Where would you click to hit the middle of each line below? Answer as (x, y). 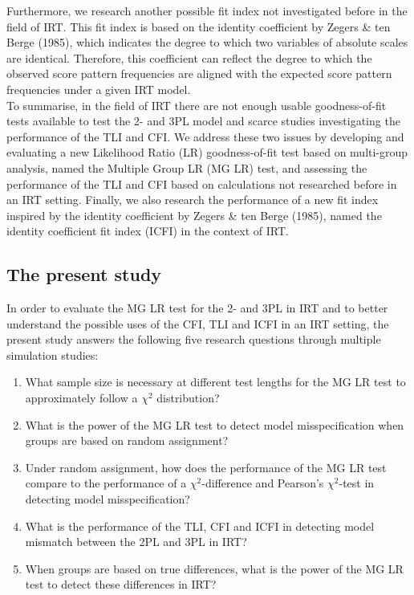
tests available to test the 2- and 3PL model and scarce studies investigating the (203, 121)
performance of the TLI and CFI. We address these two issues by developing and (205, 136)
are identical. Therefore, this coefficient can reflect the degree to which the (189, 57)
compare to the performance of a (106, 483)
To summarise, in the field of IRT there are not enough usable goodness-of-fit (197, 105)
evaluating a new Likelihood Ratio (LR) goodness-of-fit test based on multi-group (207, 152)
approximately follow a (81, 398)
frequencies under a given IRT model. (99, 89)
